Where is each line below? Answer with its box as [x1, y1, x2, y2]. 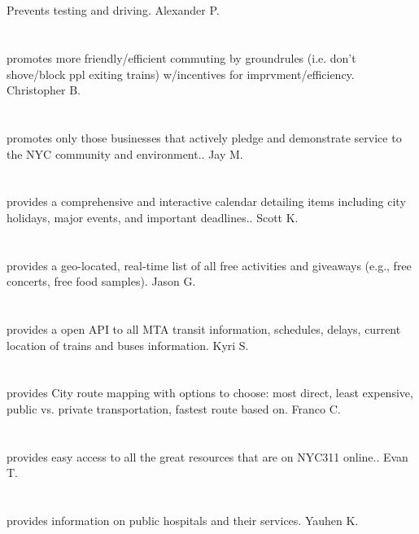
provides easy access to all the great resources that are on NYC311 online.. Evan [7, 448, 408, 465]
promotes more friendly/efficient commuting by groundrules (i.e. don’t [7, 49, 356, 66]
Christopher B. [7, 81, 81, 98]
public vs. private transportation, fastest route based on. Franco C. [7, 400, 341, 418]
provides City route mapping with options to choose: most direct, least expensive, [7, 384, 413, 401]
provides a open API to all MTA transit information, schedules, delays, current [7, 321, 401, 338]
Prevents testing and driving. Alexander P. [7, 2, 220, 19]
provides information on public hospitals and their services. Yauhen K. [7, 512, 359, 529]
